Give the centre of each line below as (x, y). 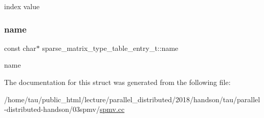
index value (22, 6)
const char (20, 48)
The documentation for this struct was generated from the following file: (117, 82)
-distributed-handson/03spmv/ (52, 109)
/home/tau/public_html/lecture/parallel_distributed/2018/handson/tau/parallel (132, 99)
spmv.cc (112, 109)
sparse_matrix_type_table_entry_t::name (110, 48)
